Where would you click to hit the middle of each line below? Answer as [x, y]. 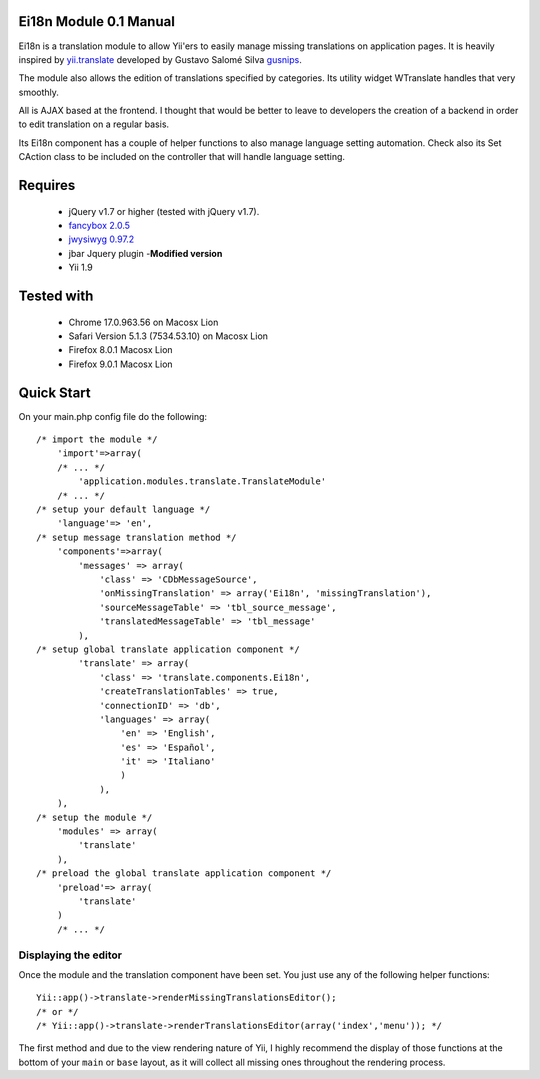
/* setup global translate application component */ [168, 649]
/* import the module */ [97, 439]
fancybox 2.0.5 [99, 226]
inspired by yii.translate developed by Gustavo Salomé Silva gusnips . [160, 59]
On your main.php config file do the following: [113, 416]
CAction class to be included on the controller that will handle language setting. [181, 157]
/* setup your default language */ [123, 509]
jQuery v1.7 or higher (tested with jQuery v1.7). [164, 211]
